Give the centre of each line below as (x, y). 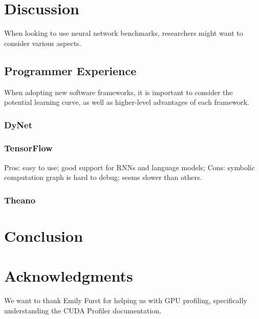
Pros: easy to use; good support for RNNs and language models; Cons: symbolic (129, 167)
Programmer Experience (70, 70)
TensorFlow (28, 148)
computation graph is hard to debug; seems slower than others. (103, 177)
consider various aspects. (43, 43)
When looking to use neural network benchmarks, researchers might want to (124, 33)
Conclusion (44, 235)
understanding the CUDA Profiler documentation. (83, 310)
